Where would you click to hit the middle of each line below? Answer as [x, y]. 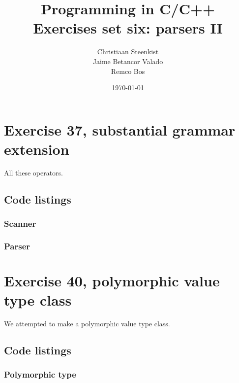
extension [37, 149]
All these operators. [34, 172]
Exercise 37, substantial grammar [120, 129]
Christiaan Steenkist [128, 52]
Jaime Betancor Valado [128, 61]
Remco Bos [128, 71]
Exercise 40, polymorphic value [112, 281]
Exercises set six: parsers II [128, 28]
